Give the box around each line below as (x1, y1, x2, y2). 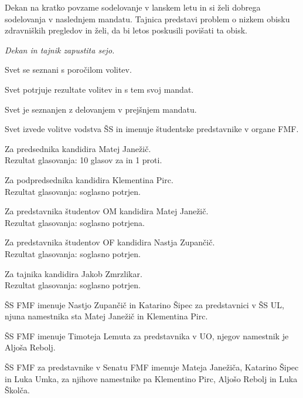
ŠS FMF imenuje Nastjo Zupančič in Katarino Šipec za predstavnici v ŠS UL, (5, 298, 284, 311)
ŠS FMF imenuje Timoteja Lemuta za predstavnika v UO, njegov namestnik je (5, 329, 289, 342)
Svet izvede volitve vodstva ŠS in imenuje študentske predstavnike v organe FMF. (5, 123, 299, 135)
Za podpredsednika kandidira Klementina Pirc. (5, 173, 173, 185)
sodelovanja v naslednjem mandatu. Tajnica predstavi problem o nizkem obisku (5, 12, 290, 25)
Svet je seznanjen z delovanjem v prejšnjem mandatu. (5, 103, 197, 115)
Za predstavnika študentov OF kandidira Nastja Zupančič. (5, 236, 215, 248)
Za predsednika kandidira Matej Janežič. (5, 142, 151, 154)
